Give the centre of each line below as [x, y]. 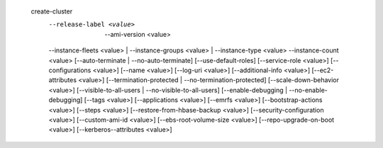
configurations [70, 70]
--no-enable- [308, 90]
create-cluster [52, 11]
